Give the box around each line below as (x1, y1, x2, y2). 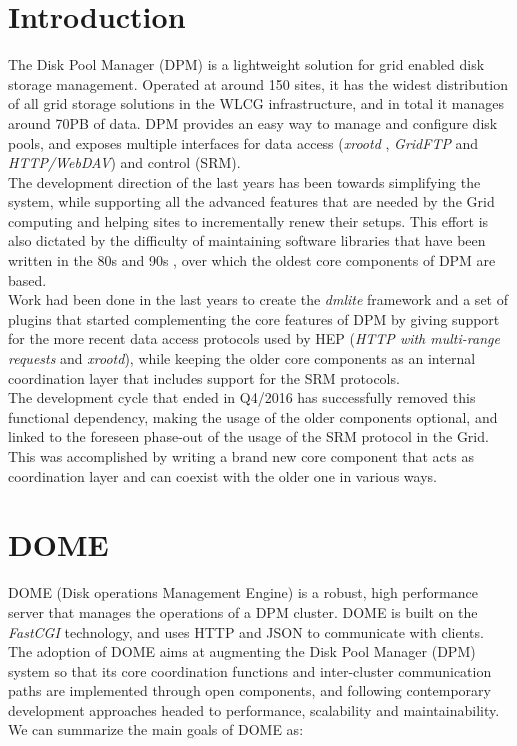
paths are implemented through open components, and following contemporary (8, 680, 491, 701)
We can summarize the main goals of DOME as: (8, 719, 304, 740)
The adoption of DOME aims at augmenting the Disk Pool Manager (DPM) (8, 641, 476, 662)
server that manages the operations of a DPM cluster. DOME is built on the (8, 601, 478, 622)
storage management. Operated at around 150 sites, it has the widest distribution (8, 73, 508, 94)
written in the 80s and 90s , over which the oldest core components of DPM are (8, 250, 496, 271)
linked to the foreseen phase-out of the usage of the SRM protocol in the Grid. (8, 426, 489, 447)
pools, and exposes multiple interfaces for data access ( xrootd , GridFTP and (8, 132, 479, 153)
